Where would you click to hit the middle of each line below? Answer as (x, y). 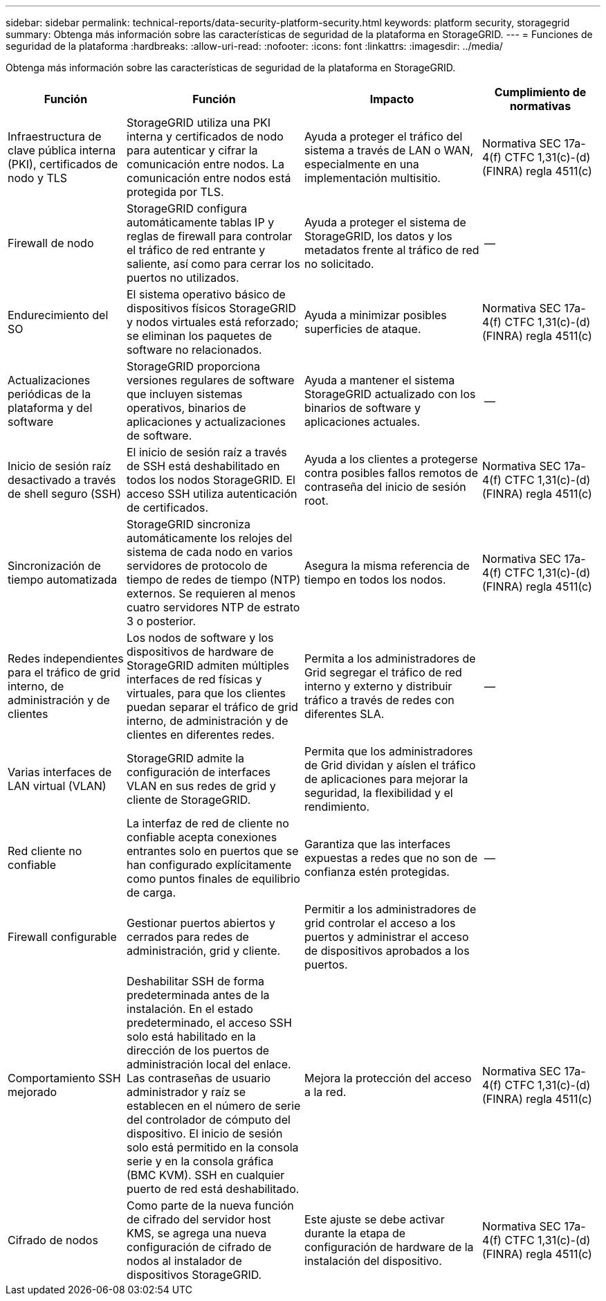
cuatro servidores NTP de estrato (213, 607)
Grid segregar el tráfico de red (383, 672)
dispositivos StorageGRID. (194, 1275)
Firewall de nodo (51, 243)
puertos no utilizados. (183, 278)
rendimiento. (337, 807)
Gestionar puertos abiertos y (201, 923)
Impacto (392, 99)
